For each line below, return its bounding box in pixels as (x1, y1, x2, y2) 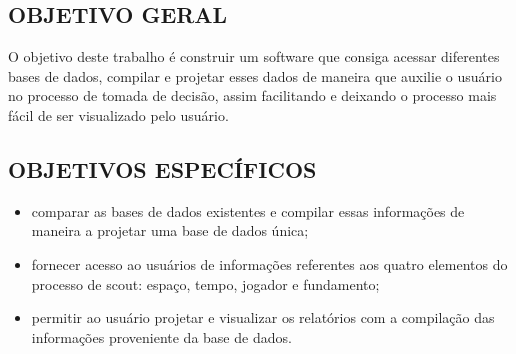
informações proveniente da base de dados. (31, 326, 292, 347)
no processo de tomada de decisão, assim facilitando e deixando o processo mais (8, 85, 497, 106)
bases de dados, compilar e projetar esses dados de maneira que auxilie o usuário (8, 65, 502, 86)
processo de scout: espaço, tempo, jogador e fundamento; (31, 273, 380, 294)
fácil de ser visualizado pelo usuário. (8, 104, 229, 125)
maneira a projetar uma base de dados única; (31, 220, 309, 241)
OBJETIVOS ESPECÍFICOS (8, 153, 317, 184)
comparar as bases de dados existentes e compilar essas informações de (31, 200, 465, 221)
